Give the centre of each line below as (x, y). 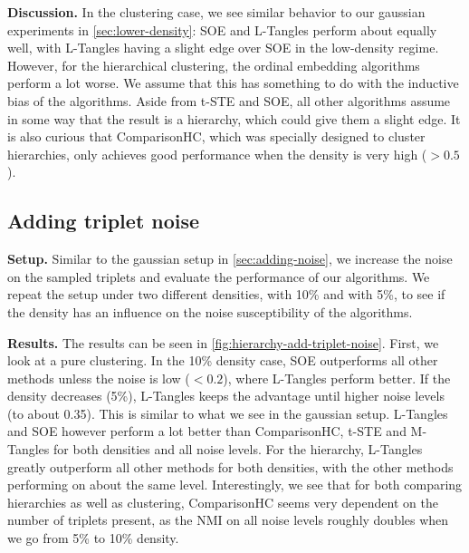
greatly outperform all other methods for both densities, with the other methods (230, 466)
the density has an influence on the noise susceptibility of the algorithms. (210, 311)
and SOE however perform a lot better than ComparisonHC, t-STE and (207, 431)
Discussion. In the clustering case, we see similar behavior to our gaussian (216, 12)
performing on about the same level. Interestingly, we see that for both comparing (235, 485)
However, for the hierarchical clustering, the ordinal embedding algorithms (214, 65)
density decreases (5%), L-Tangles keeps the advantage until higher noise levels (226, 396)
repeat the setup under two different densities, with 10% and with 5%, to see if (226, 294)
